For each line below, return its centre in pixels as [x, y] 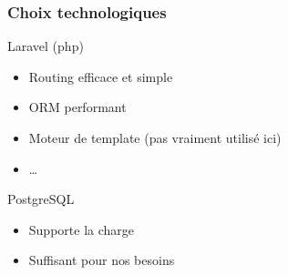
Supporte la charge [82, 229]
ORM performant [77, 107]
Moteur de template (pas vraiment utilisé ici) [155, 137]
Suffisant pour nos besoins [102, 260]
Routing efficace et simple [101, 76]
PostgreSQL [41, 199]
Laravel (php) [46, 46]
